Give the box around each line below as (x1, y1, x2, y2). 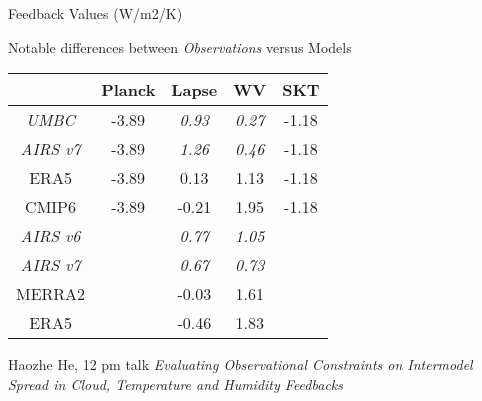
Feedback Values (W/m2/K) (8, 3, 183, 23)
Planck (101, 78, 156, 102)
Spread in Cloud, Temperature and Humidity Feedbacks (8, 373, 343, 394)
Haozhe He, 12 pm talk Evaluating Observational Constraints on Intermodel (8, 354, 473, 375)
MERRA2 (16, 282, 86, 306)
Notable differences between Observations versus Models (8, 36, 352, 57)
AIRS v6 (20, 224, 81, 248)
